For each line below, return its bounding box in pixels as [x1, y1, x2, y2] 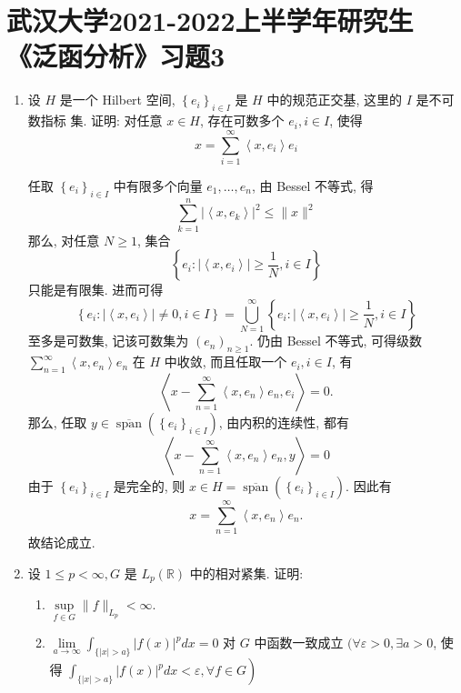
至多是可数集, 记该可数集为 [27, 331, 189, 350]
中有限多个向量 [113, 176, 203, 195]
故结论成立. [27, 532, 95, 551]
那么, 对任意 [27, 230, 100, 249]
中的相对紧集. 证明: [189, 563, 304, 582]
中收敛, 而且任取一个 [164, 352, 287, 371]
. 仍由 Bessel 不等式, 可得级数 [249, 331, 423, 350]
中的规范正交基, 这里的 [266, 90, 402, 109]
